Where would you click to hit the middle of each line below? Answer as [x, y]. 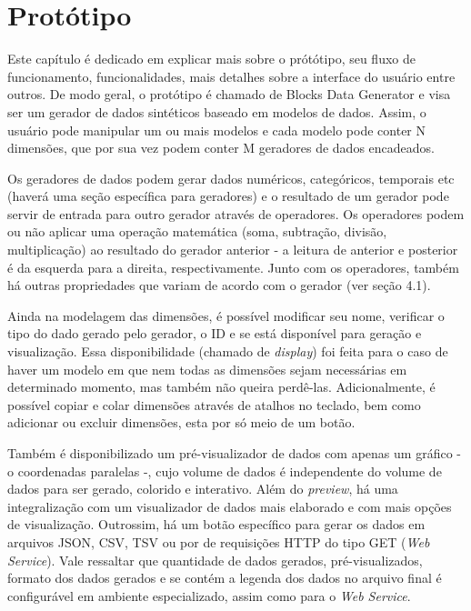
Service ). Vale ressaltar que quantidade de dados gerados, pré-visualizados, [215, 560]
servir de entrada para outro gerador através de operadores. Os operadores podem [236, 213]
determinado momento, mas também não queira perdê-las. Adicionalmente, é [221, 387]
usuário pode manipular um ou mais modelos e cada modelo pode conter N [217, 130]
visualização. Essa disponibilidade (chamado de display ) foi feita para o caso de [228, 351]
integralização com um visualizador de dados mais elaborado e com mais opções [230, 506]
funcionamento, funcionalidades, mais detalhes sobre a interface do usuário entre [231, 76]
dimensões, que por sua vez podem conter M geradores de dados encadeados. [221, 148]
